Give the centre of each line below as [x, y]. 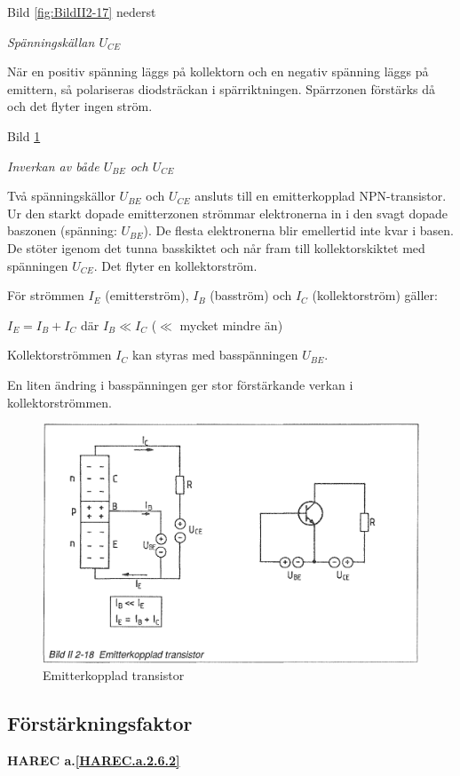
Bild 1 [24, 135]
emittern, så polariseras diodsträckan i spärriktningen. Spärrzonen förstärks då [222, 88]
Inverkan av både [53, 166]
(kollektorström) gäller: [375, 295]
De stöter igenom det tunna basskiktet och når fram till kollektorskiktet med [216, 247]
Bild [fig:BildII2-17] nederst [82, 12]
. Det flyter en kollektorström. [175, 265]
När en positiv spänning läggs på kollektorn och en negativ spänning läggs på [218, 71]
